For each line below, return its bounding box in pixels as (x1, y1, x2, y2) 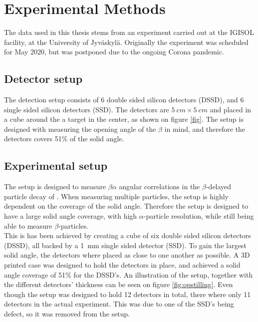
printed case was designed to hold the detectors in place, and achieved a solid (4, 260, 241, 270)
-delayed (206, 181, 232, 192)
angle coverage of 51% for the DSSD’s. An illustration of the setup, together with (4, 269, 253, 280)
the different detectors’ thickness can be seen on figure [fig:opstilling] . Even (4, 279, 233, 290)
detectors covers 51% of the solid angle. (4, 133, 124, 144)
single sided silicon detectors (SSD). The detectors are (4, 104, 169, 114)
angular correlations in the (119, 181, 200, 192)
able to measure (4, 220, 52, 231)
